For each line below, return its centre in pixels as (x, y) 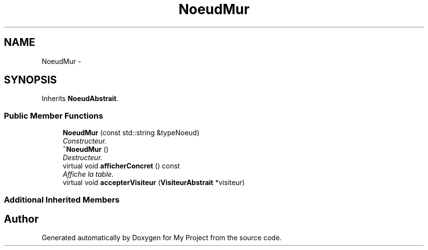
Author (21, 219)
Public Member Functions (53, 115)
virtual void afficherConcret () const (121, 166)
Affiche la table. (88, 174)
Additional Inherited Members (62, 199)
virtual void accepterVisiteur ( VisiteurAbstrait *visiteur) (154, 183)
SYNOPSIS (31, 80)
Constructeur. (85, 141)
